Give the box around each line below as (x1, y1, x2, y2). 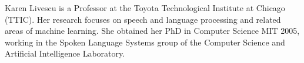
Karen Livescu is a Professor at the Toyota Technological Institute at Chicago (5, 2, 285, 13)
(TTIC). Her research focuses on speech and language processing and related (5, 13, 281, 25)
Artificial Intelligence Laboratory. (5, 47, 125, 60)
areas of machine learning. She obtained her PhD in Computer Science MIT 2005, (5, 24, 300, 37)
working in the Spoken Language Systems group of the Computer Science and (5, 36, 285, 48)
